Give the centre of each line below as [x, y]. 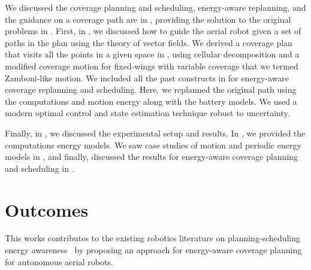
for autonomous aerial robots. [59, 261]
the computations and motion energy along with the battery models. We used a [151, 101]
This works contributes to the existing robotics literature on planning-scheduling [153, 238]
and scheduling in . [40, 168]
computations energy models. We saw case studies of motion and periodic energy [153, 145]
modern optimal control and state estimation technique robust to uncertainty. [147, 113]
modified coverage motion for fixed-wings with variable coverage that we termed [152, 66]
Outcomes [47, 209]
